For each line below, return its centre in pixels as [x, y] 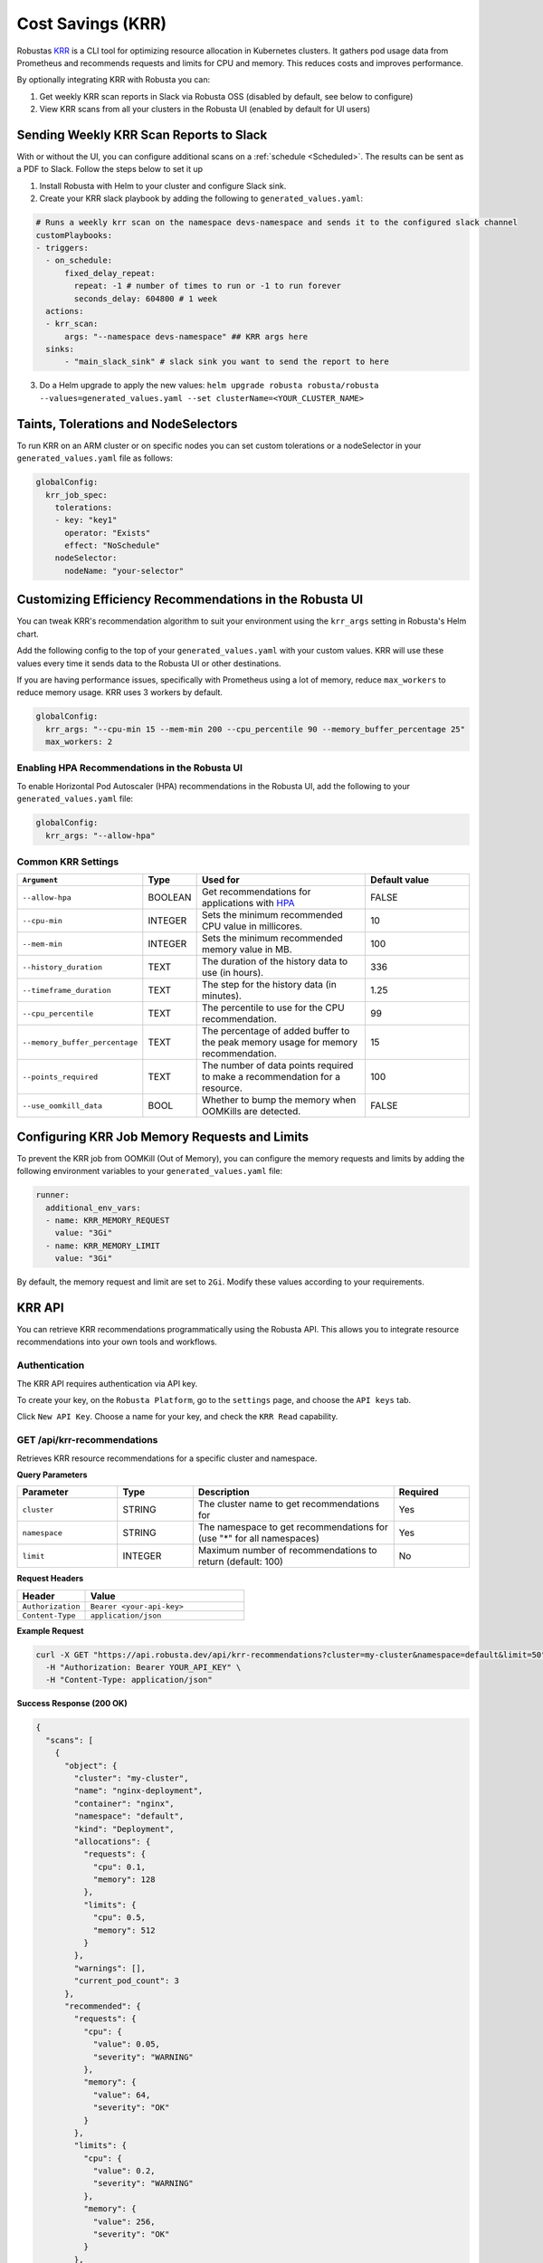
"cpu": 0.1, [119, 1867]
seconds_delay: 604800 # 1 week [145, 298]
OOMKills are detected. [251, 1112]
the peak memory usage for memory [279, 1043]
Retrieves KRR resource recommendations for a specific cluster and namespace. [167, 1458]
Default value [400, 880]
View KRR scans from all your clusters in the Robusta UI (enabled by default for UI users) [205, 110]
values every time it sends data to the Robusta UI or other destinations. [149, 663]
